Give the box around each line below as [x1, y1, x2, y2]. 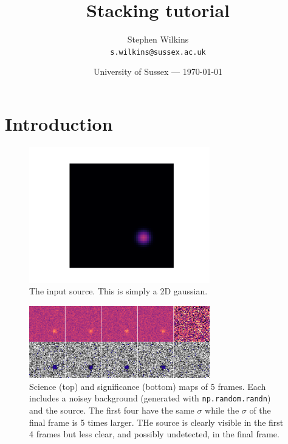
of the [249, 404, 271, 417]
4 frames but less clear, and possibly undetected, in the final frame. [29, 428, 279, 440]
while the [205, 404, 239, 417]
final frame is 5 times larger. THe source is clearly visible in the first [29, 415, 284, 428]
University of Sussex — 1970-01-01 [93, 65, 223, 78]
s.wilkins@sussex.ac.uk [110, 47, 206, 57]
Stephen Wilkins [127, 33, 189, 46]
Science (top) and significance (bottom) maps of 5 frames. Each [29, 380, 266, 392]
